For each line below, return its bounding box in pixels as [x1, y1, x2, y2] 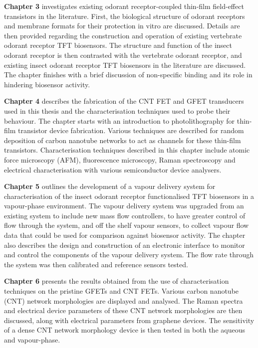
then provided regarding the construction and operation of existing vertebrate [4, 30, 242, 40]
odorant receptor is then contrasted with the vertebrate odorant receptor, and [4, 49, 242, 60]
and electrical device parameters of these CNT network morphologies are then [4, 305, 243, 316]
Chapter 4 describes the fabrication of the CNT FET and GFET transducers [4, 96, 244, 106]
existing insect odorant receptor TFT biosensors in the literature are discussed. [4, 59, 246, 70]
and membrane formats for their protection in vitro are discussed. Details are [4, 20, 240, 31]
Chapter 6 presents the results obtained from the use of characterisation [4, 276, 229, 286]
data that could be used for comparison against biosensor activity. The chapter [4, 230, 246, 240]
